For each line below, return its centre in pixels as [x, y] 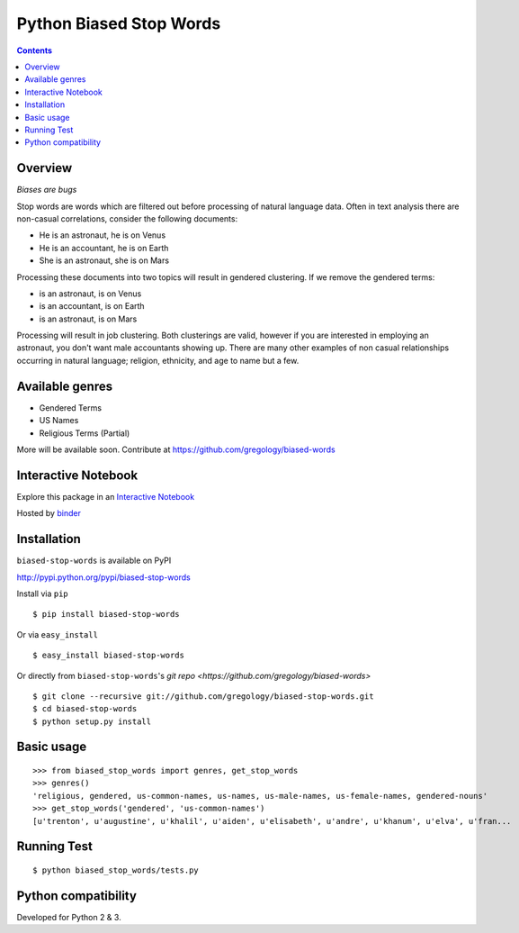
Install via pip [43, 593]
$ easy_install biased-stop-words [108, 656]
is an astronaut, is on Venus [90, 294]
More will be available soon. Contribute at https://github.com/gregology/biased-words [176, 449]
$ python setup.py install [92, 721]
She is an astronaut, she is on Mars [104, 260]
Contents [35, 50]
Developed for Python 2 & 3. [69, 917]
